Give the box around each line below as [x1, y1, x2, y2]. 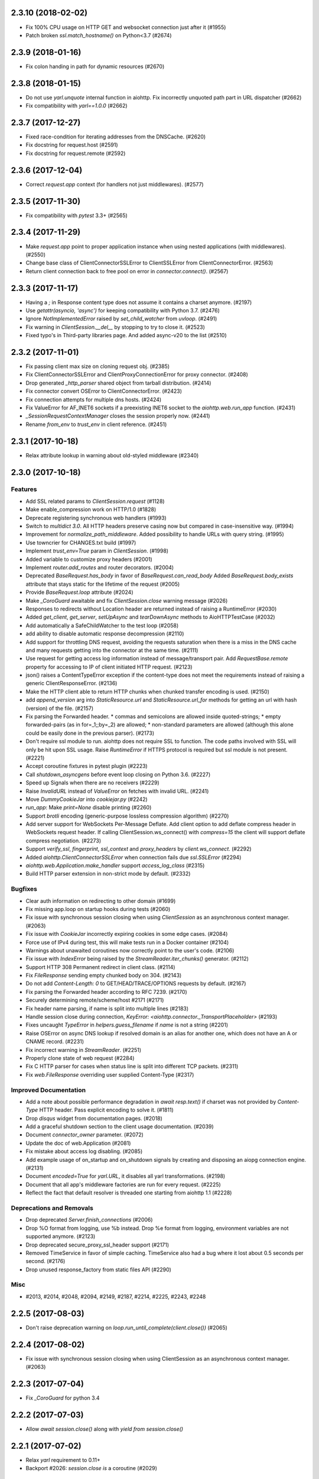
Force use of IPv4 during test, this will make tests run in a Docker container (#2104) [25, 938, 229, 946]
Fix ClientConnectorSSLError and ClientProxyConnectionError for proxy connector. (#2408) [25, 371, 248, 378]
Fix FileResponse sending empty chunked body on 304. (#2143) [25, 972, 182, 979]
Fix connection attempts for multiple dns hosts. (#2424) [25, 396, 162, 403]
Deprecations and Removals [11, 1204, 94, 1212]
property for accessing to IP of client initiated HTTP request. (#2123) [25, 663, 193, 670]
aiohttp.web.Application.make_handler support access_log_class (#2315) [25, 862, 205, 869]
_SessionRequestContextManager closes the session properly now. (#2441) [25, 412, 210, 419]
